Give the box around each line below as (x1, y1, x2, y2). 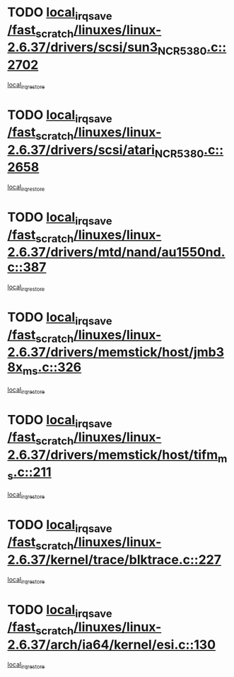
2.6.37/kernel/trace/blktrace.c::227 (7, 552, 221, 567)
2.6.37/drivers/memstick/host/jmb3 (7, 344, 225, 360)
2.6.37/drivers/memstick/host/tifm (7, 447, 218, 462)
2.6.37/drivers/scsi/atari (7, 142, 156, 158)
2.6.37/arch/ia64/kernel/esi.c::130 (7, 637, 216, 652)
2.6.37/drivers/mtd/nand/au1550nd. (7, 244, 226, 261)
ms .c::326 (22, 359, 82, 377)
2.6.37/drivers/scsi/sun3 (7, 40, 158, 55)
